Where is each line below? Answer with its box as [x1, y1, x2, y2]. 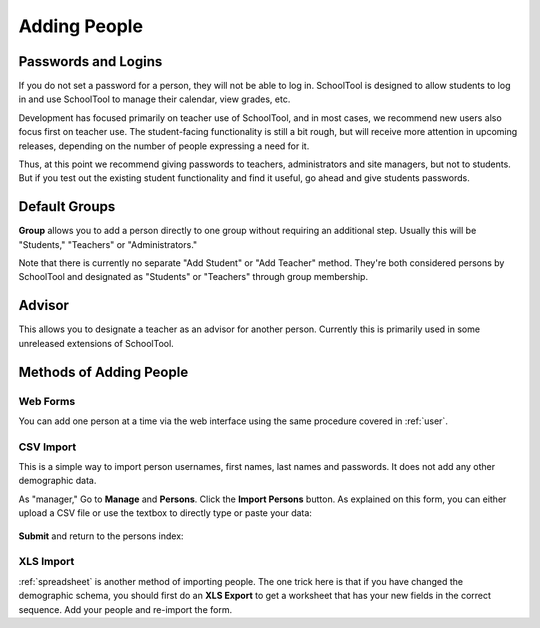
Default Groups [18, 198, 116, 215]
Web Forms [18, 394, 76, 408]
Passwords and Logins [18, 53, 163, 70]
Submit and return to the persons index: [18, 530, 184, 542]
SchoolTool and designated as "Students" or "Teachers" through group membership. [18, 271, 369, 283]
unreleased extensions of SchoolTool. [18, 337, 174, 349]
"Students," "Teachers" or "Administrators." [18, 238, 198, 250]
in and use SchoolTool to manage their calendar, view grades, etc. [18, 93, 291, 105]
